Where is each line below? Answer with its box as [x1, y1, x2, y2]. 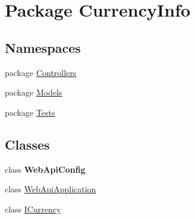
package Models [5, 86, 62, 99]
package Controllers [5, 66, 77, 78]
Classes [5, 135, 50, 153]
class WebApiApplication [5, 183, 96, 195]
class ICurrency [5, 202, 61, 215]
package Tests [5, 106, 55, 118]
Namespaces [5, 38, 81, 56]
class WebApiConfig [5, 163, 86, 175]
